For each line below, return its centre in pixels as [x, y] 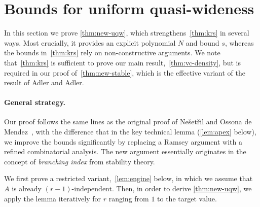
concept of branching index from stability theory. [80, 161]
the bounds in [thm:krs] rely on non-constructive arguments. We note [112, 53]
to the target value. [187, 198]
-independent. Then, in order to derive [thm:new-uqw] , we [162, 188]
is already [27, 188]
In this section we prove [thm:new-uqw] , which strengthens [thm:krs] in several [127, 33]
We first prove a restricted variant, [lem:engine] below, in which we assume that [128, 178]
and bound [202, 42]
